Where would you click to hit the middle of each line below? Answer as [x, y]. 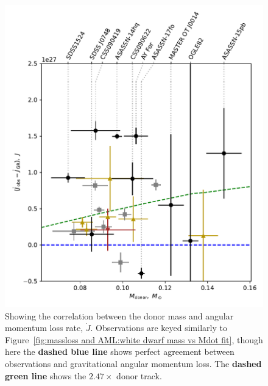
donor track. [139, 375]
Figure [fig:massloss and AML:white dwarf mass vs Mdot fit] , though [134, 339]
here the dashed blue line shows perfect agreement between [120, 351]
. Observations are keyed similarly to [159, 328]
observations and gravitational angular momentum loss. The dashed [133, 364]
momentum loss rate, [44, 328]
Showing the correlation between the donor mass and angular [119, 315]
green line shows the [46, 375]
